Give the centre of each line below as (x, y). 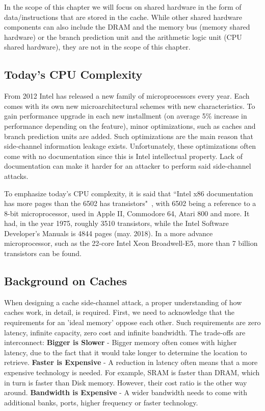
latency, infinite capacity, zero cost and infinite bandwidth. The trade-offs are (125, 332)
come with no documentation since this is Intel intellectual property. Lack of (123, 156)
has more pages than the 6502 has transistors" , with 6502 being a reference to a (130, 203)
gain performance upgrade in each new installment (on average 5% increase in (126, 116)
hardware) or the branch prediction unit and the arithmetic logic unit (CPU (123, 37)
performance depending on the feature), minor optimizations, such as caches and (130, 125)
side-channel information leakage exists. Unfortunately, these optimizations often (130, 146)
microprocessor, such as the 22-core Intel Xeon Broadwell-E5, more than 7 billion (131, 243)
